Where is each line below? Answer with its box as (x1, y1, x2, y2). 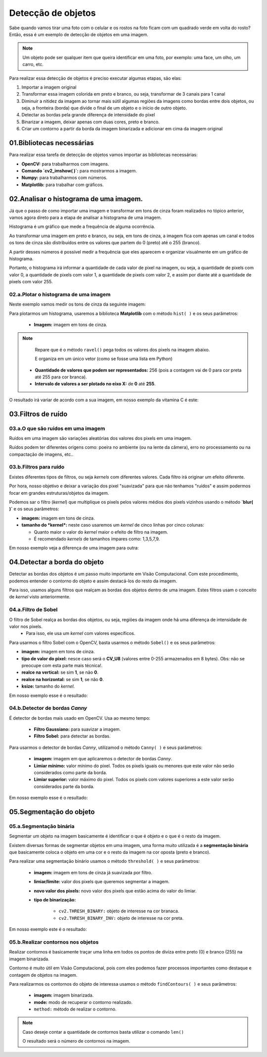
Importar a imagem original (21, 84, 77, 90)
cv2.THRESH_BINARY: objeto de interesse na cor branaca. (58, 908, 179, 914)
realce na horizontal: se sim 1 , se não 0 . (21, 676, 104, 682)
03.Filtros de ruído (9, 410, 68, 418)
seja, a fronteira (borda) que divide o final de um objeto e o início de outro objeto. (21, 105, 187, 111)
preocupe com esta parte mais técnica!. (21, 662, 103, 668)
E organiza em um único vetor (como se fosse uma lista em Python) (35, 356, 173, 362)
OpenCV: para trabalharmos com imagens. (21, 161, 109, 167)
